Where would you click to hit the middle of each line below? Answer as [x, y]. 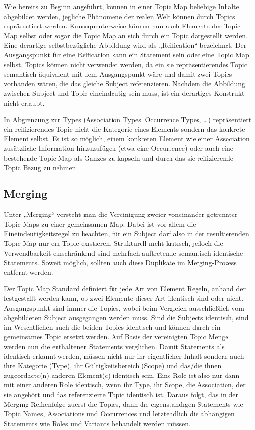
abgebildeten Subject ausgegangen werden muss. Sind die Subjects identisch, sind [126, 317]
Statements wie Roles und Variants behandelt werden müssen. [97, 423]
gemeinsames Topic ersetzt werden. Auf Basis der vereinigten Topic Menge [116, 336]
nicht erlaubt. [24, 102]
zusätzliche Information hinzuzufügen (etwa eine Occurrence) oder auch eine [119, 148]
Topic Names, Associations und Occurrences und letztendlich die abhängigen [119, 414]
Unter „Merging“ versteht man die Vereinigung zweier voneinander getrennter [121, 214]
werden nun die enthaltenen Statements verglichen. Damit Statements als [114, 346]
